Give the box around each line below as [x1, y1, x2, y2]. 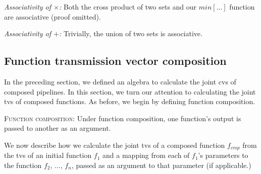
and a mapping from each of [102, 150, 190, 160]
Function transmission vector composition [4, 53, 227, 68]
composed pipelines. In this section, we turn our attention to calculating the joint [4, 86, 256, 97]
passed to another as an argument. [4, 123, 111, 133]
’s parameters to [198, 150, 248, 160]
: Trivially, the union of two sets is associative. [59, 28, 202, 39]
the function [4, 160, 42, 170]
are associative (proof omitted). [4, 11, 101, 22]
